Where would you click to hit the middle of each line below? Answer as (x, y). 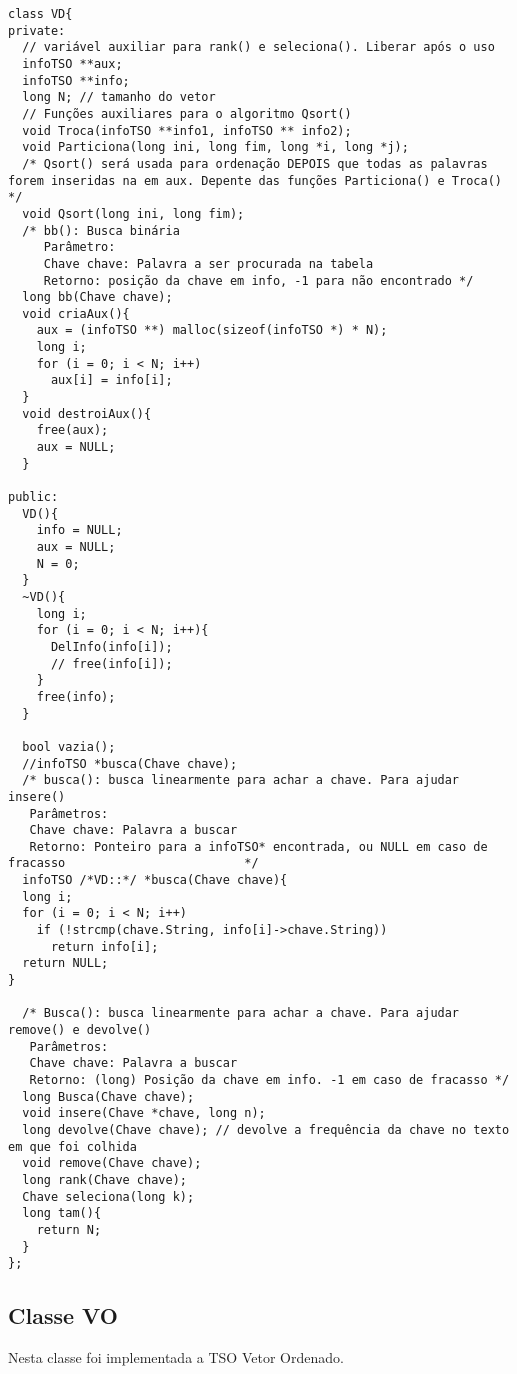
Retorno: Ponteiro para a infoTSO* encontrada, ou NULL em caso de (258, 846)
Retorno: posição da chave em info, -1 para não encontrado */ (258, 280)
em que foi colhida (72, 1146)
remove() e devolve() (80, 1030)
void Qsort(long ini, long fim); (133, 213)
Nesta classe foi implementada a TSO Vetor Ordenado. (176, 1357)
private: (37, 30)
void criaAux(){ (76, 313)
